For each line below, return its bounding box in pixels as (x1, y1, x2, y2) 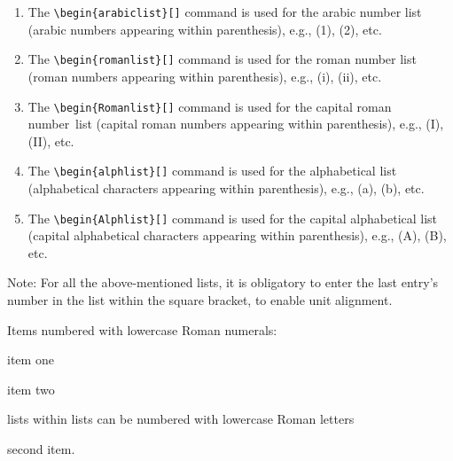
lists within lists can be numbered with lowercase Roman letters (7, 410, 355, 428)
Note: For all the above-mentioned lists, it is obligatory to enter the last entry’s (7, 273, 439, 292)
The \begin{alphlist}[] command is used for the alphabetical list (27, 161, 397, 180)
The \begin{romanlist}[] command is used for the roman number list (27, 50, 417, 68)
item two (7, 379, 55, 398)
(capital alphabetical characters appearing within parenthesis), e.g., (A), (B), (27, 226, 447, 245)
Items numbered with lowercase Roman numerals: (7, 320, 277, 339)
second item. (7, 440, 75, 457)
